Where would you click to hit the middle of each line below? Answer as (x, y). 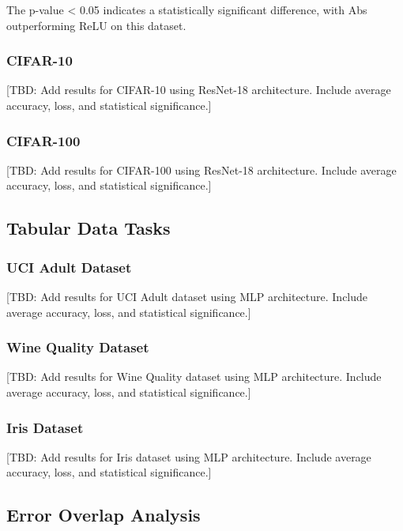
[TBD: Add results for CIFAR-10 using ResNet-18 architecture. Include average (199, 90)
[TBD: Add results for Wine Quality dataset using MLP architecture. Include (194, 377)
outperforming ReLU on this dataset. (96, 25)
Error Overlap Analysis (104, 515)
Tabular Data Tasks (89, 228)
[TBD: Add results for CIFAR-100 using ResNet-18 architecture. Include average (201, 169)
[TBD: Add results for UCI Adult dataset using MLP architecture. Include (187, 296)
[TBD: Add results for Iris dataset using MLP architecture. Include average (189, 456)
